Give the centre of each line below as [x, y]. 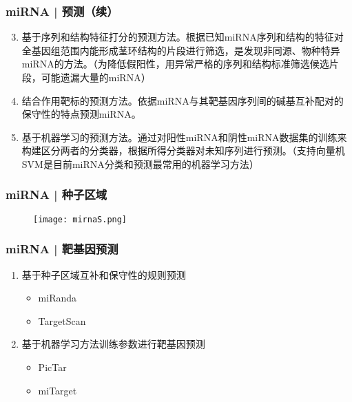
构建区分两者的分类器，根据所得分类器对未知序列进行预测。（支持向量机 [183, 150]
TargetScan [62, 320]
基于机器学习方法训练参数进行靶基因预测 [113, 344]
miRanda [58, 298]
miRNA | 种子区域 [56, 194]
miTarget [58, 390]
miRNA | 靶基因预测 [62, 249]
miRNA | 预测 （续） [62, 11]
